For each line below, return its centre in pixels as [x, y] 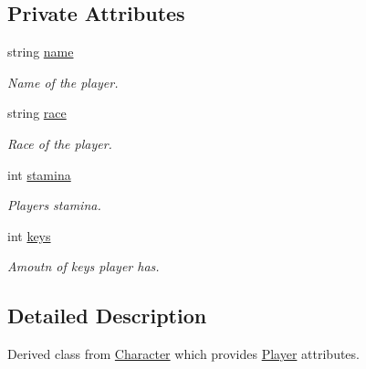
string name [41, 52]
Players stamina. [54, 205]
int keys [29, 235]
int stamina [39, 174]
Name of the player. [63, 82]
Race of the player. [60, 143]
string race [37, 113]
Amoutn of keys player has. [84, 266]
